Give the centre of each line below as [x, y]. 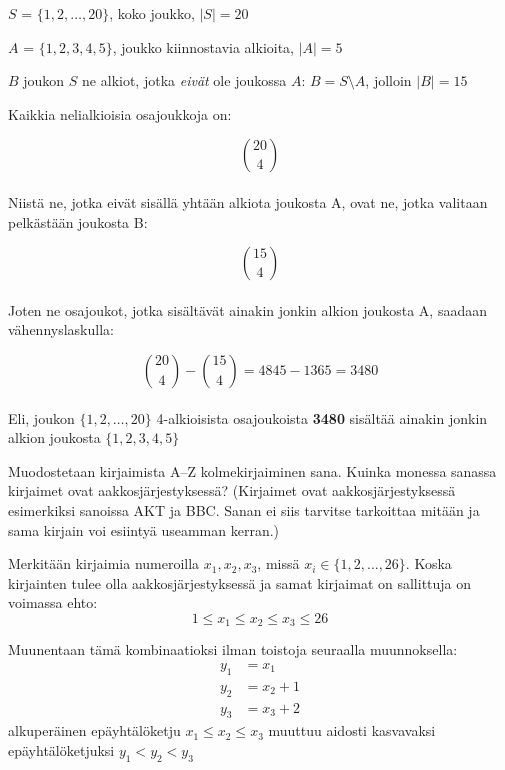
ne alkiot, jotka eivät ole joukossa [184, 80]
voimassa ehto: [53, 602]
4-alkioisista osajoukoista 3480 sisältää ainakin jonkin [322, 417]
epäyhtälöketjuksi [61, 750]
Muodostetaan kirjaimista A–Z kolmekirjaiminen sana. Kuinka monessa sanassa [252, 470]
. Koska [428, 563]
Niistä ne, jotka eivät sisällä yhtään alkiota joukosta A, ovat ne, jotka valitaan [248, 201]
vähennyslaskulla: [61, 329]
